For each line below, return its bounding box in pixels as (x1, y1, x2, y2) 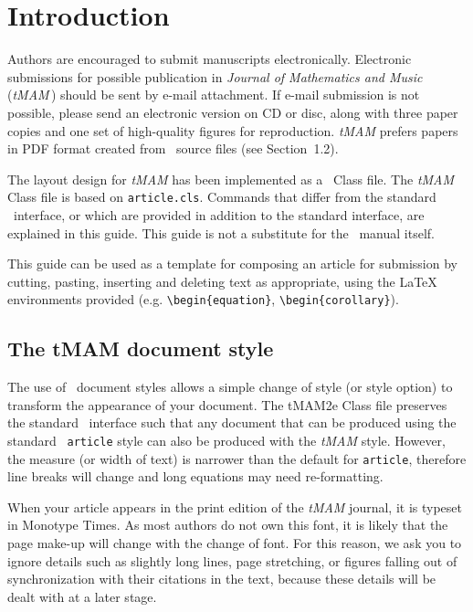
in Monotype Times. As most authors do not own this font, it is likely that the (7, 515, 448, 534)
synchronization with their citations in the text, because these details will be (7, 569, 436, 588)
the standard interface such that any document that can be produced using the (7, 413, 457, 432)
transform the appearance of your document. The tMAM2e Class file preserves (7, 395, 447, 414)
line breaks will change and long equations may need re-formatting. (7, 467, 384, 486)
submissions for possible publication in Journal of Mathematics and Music (7, 67, 423, 86)
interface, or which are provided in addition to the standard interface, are (13, 205, 425, 224)
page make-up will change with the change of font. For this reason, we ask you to (7, 533, 462, 553)
